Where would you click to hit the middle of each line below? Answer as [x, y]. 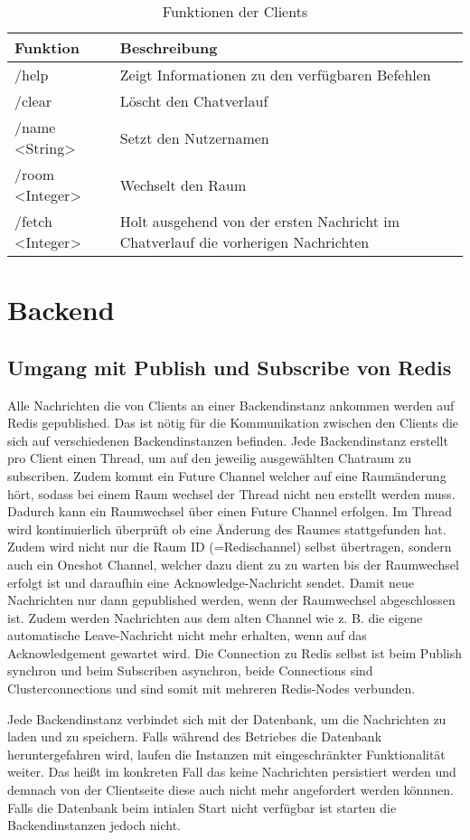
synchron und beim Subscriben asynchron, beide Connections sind [190, 670]
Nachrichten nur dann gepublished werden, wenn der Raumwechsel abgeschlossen [231, 600]
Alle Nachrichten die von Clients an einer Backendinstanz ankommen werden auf [231, 405]
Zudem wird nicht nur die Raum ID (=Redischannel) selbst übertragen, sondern [230, 547]
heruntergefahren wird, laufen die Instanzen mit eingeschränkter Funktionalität [226, 754]
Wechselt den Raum [183, 184]
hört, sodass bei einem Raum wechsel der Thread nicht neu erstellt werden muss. [231, 493]
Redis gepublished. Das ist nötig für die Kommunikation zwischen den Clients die [233, 423]
